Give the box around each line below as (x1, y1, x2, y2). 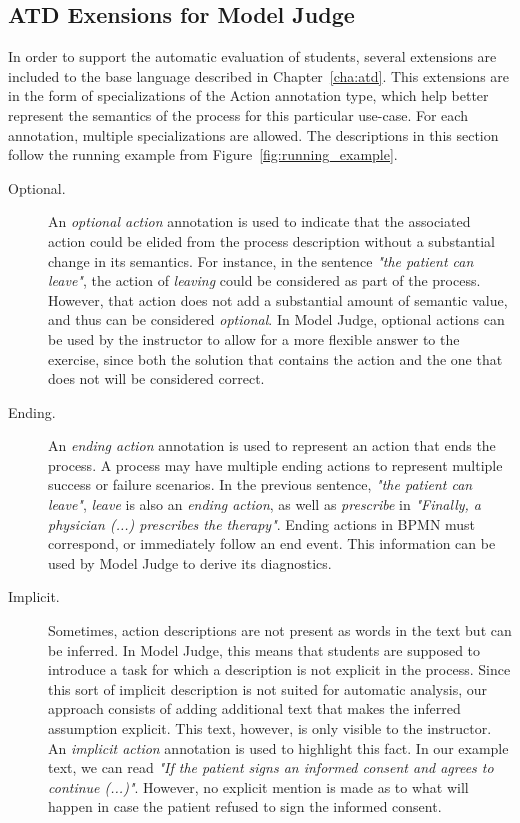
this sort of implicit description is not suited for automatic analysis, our (48, 678, 487, 699)
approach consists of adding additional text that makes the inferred (48, 698, 461, 719)
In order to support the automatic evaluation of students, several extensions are (8, 46, 497, 67)
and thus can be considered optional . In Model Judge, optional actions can (48, 309, 505, 330)
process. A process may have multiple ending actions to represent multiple (48, 454, 503, 475)
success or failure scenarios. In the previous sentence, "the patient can (48, 474, 473, 495)
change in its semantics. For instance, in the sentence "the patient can (48, 250, 474, 271)
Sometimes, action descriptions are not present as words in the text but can (48, 620, 512, 641)
